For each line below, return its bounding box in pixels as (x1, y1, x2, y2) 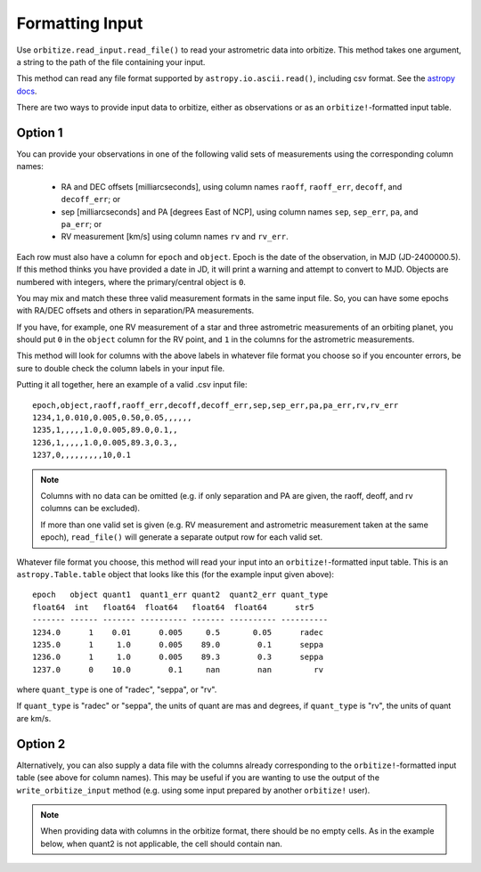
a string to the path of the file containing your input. (16, 56, 206, 67)
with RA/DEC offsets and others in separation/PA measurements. (16, 306, 255, 316)
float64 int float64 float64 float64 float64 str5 (32, 602, 314, 612)
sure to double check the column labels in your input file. (16, 363, 225, 373)
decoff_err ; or (61, 194, 121, 205)
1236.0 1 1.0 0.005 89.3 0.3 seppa (32, 652, 324, 663)
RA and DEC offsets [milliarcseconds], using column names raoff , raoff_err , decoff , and (61, 181, 403, 192)
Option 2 (16, 736, 66, 752)
